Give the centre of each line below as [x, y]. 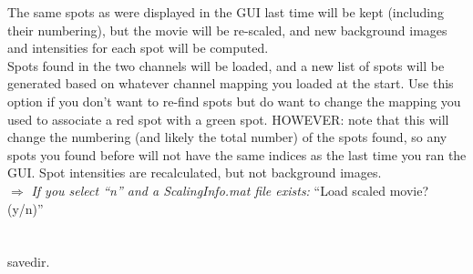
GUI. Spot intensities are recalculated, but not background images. [195, 173]
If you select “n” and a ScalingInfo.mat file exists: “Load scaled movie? [230, 190]
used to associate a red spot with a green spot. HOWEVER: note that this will [228, 119]
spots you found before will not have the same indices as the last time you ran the [237, 154]
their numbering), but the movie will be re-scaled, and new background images [227, 30]
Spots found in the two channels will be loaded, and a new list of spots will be [226, 65]
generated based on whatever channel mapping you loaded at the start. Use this [231, 83]
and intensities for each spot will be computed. [138, 48]
